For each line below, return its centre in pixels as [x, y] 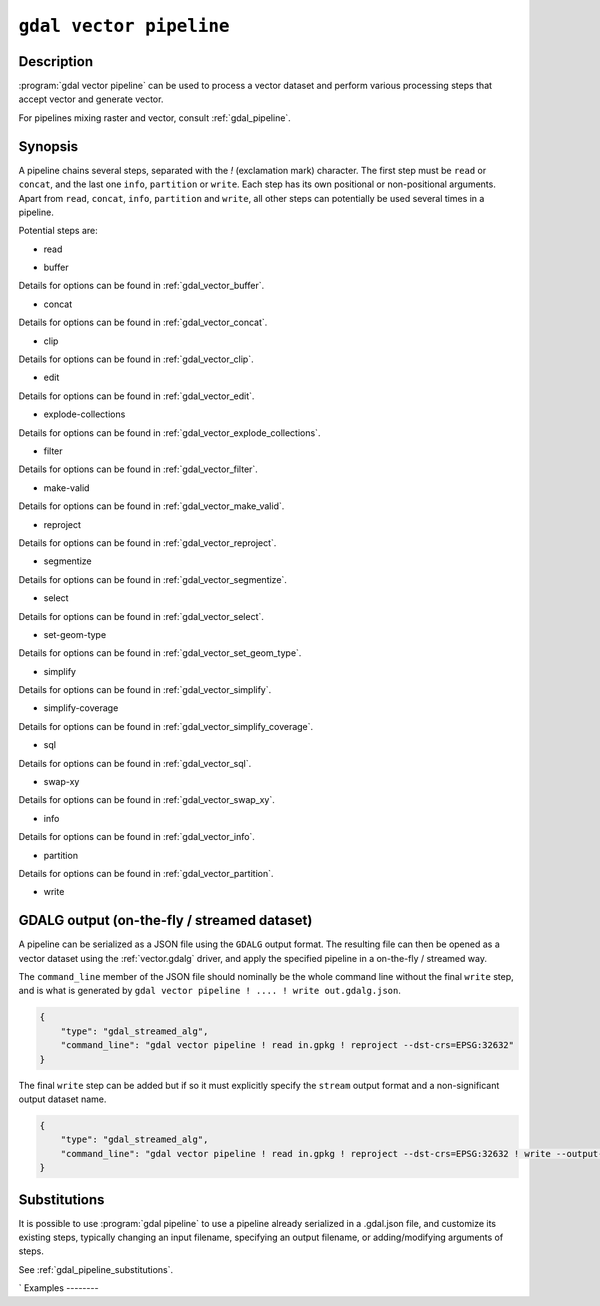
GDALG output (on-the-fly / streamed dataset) [165, 920]
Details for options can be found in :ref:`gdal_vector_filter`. [138, 469]
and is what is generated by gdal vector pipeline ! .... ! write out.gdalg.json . [210, 991]
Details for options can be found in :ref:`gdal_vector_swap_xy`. [146, 800]
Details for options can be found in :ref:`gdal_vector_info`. [136, 837]
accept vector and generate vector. [91, 99]
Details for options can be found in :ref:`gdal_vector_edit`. [136, 396]
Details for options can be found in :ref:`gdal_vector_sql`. [135, 763]
